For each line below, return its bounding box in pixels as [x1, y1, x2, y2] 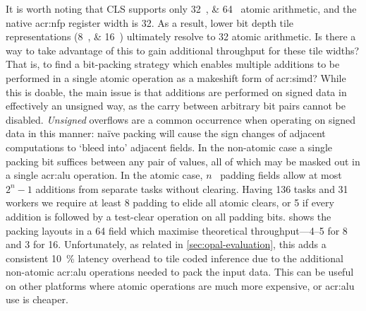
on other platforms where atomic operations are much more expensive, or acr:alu [6, 278, 355, 293]
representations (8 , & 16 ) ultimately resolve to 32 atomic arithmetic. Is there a [6, 29, 356, 44]
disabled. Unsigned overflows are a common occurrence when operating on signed [6, 112, 356, 127]
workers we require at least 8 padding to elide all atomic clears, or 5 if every [6, 195, 334, 210]
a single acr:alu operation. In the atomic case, [6, 168, 203, 182]
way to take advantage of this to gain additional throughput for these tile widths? [6, 42, 360, 57]
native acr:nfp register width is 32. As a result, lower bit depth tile [6, 15, 294, 30]
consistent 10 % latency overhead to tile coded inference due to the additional [6, 250, 343, 265]
